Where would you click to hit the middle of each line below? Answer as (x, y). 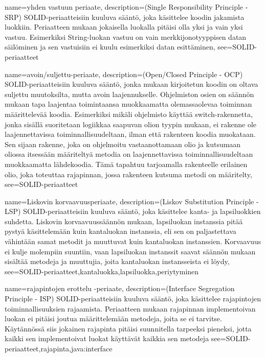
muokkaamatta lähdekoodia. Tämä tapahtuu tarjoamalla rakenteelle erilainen (126, 164)
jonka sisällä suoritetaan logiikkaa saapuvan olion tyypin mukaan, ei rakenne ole (130, 124)
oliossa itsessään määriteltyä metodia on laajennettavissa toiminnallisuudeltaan (129, 154)
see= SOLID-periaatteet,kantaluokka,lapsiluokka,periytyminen (102, 271)
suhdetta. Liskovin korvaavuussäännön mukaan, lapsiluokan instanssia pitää (124, 221)
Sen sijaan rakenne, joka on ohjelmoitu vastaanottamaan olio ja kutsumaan (123, 144)
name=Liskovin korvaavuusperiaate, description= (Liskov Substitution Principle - (132, 201)
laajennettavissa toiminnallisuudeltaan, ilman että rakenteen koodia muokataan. (130, 134)
